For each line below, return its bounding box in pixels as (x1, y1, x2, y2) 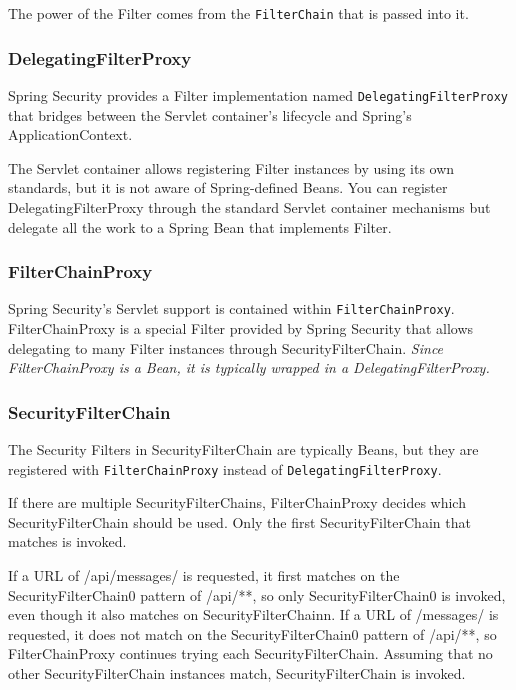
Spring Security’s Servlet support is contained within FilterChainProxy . (8, 298, 455, 319)
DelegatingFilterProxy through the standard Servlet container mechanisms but (8, 196, 491, 217)
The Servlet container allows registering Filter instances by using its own (8, 157, 455, 178)
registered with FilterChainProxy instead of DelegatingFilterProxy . (8, 458, 442, 479)
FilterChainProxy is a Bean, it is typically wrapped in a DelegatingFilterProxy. (8, 357, 490, 378)
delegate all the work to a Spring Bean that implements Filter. (8, 216, 392, 237)
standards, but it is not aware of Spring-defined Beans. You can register (8, 177, 448, 198)
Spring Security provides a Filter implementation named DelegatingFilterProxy (8, 84, 509, 105)
